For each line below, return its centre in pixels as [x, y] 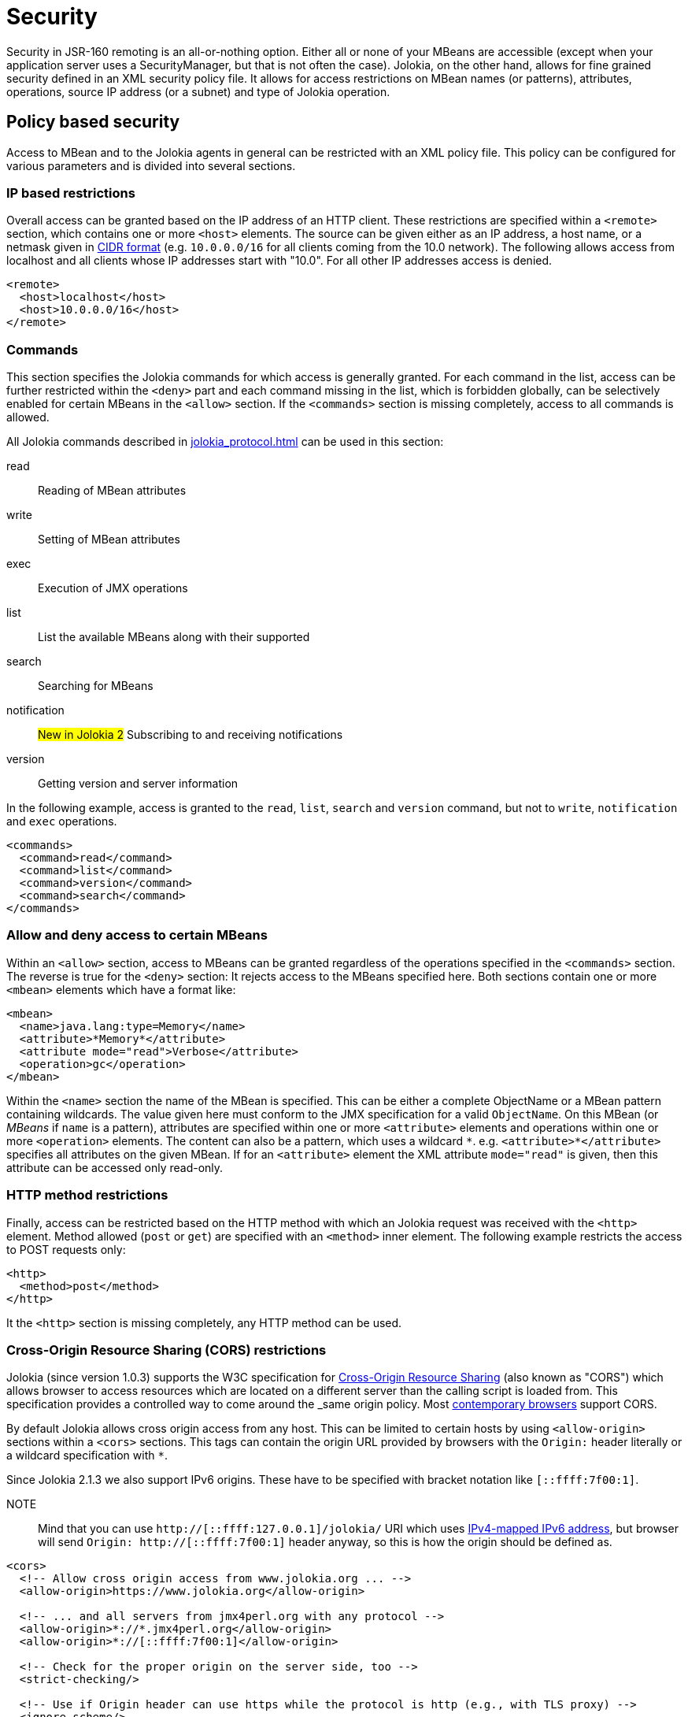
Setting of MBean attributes [109, 540]
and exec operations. [62, 821]
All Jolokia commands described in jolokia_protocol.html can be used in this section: [225, 442]
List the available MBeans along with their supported [174, 637]
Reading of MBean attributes [112, 491]
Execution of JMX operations [113, 588]
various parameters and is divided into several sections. [151, 165]
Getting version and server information [138, 784]
